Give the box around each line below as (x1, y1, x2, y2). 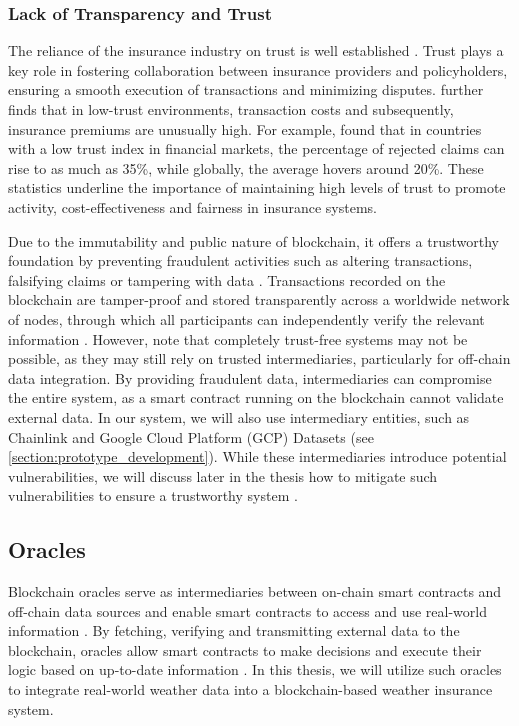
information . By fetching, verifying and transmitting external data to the (8, 620, 460, 641)
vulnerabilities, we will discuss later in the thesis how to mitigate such (8, 465, 438, 486)
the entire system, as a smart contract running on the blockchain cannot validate (8, 387, 504, 408)
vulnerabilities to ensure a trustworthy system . (8, 485, 298, 506)
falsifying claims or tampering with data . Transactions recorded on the (8, 269, 446, 290)
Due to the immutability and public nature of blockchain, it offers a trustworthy (8, 230, 499, 251)
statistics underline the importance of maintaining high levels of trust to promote (8, 177, 506, 198)
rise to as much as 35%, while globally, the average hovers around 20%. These (8, 157, 484, 178)
